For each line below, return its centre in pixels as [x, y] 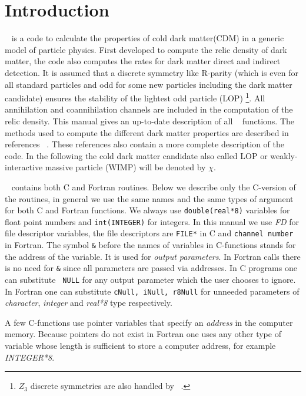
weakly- [284, 155]
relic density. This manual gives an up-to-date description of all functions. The [150, 121]
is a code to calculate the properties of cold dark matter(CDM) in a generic [148, 38]
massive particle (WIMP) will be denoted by [125, 167]
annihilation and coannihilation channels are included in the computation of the [149, 109]
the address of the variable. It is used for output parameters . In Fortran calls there [153, 256]
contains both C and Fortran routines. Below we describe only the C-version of [154, 187]
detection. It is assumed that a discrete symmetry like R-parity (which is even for [152, 72]
